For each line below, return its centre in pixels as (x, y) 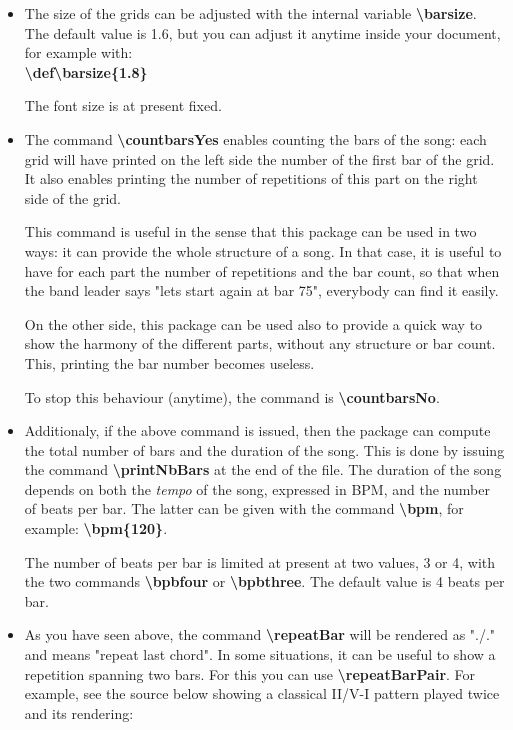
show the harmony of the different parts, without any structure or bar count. (260, 343)
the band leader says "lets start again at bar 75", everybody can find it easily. (261, 290)
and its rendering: (79, 712)
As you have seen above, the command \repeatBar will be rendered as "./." (260, 634)
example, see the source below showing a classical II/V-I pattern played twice (262, 693)
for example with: (78, 52)
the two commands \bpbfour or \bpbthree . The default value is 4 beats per (264, 581)
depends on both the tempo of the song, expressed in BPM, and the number (257, 488)
